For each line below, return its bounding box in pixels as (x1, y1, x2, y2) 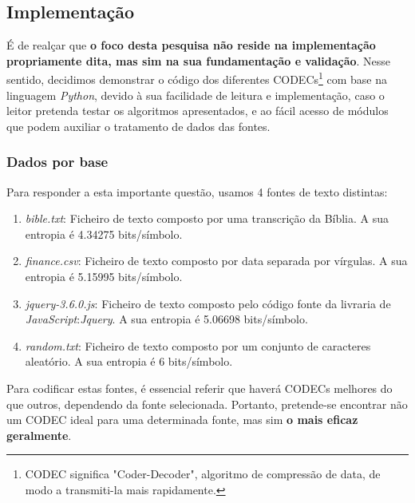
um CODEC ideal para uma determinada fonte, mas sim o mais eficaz (6, 411, 358, 428)
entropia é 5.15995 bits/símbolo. (25, 268, 183, 285)
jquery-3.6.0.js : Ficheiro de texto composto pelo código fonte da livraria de (25, 295, 391, 311)
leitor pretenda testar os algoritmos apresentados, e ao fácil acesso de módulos (6, 102, 389, 119)
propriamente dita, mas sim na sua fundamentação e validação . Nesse (6, 52, 391, 69)
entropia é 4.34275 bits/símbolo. (25, 225, 183, 242)
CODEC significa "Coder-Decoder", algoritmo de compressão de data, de (25, 465, 381, 482)
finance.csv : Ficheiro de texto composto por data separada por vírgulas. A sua (25, 252, 408, 269)
